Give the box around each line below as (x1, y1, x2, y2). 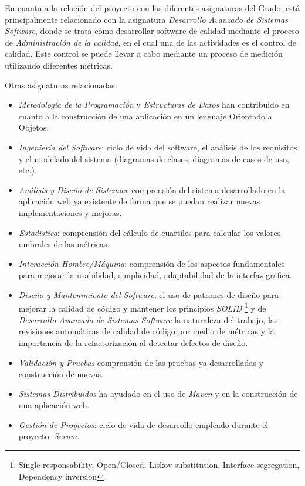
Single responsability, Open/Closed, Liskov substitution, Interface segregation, (18, 458, 300, 471)
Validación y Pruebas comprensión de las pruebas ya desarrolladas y (18, 356, 263, 368)
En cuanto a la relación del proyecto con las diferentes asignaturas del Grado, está (5, 2, 300, 13)
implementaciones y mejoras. (18, 206, 122, 218)
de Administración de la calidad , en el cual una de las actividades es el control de (5, 36, 297, 48)
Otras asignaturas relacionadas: (5, 78, 117, 91)
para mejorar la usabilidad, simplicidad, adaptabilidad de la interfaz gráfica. (18, 269, 292, 281)
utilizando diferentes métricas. (5, 59, 113, 71)
